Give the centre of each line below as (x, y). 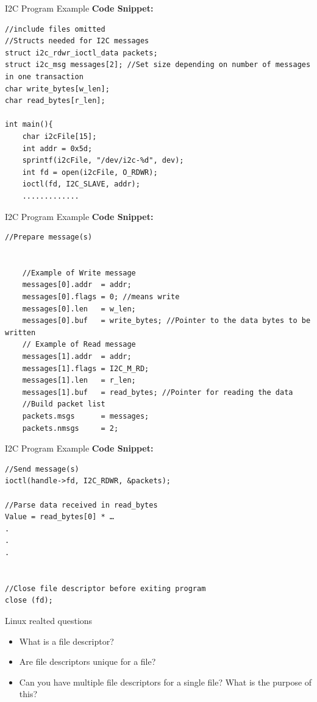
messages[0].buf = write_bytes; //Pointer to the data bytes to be (166, 321)
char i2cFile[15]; (59, 136)
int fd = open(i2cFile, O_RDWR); (90, 172)
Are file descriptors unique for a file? (87, 661)
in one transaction (44, 76)
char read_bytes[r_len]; (55, 101)
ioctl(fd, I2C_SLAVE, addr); (81, 184)
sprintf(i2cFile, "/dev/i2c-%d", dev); (103, 161)
